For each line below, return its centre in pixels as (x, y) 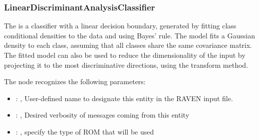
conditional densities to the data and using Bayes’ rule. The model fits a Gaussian (129, 35)
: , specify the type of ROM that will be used (85, 131)
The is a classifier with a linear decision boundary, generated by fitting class (120, 26)
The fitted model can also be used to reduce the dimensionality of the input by (125, 55)
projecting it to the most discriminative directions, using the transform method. (126, 65)
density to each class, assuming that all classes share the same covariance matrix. (128, 45)
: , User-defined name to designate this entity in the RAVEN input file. (124, 98)
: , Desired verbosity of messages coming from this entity (103, 115)
